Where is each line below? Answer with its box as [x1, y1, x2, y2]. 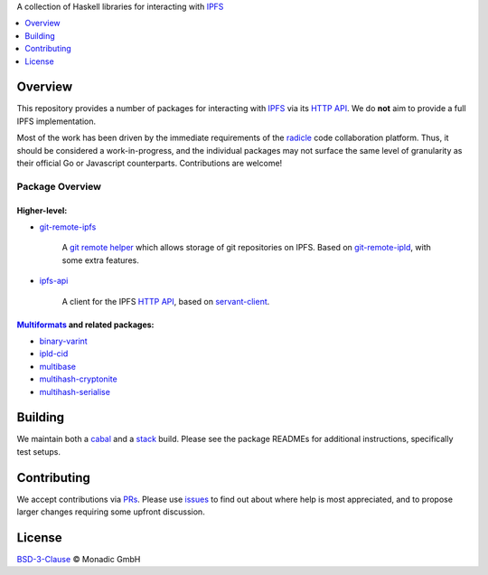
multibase [39, 361, 77, 372]
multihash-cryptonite [39, 373, 117, 384]
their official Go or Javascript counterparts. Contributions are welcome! [16, 158, 283, 169]
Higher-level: [16, 204, 68, 216]
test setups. [16, 446, 61, 457]
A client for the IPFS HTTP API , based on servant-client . [61, 296, 270, 306]
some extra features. [61, 254, 139, 266]
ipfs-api [39, 276, 69, 287]
